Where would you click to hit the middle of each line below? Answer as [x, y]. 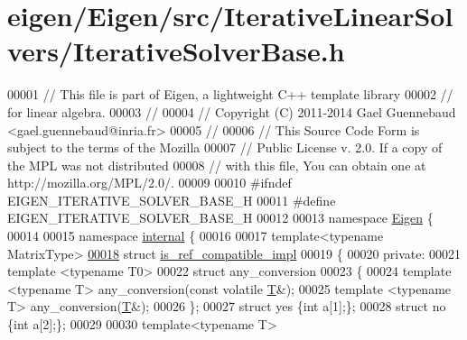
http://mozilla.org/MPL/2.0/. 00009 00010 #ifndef [149, 183]
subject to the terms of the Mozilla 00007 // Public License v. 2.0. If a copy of [225, 147]
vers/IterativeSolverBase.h [176, 51]
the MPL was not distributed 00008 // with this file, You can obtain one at [217, 165]
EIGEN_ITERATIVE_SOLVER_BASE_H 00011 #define [172, 200]
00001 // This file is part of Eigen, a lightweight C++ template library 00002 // [230, 94]
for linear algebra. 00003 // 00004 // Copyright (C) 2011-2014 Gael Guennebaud [232, 111]
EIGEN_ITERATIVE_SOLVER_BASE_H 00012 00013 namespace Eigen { [220, 218]
